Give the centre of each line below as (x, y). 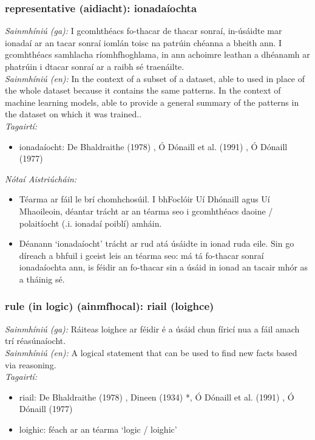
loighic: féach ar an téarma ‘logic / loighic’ (98, 429)
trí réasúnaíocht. (36, 341)
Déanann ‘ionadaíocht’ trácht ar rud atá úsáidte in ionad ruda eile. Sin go (157, 243)
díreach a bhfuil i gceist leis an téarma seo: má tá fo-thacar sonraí (141, 255)
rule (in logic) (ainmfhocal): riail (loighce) (110, 306)
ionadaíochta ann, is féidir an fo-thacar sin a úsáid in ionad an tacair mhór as (164, 267)
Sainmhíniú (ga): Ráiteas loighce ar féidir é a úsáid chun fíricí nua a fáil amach (152, 328)
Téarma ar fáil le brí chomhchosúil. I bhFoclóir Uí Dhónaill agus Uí (144, 199)
